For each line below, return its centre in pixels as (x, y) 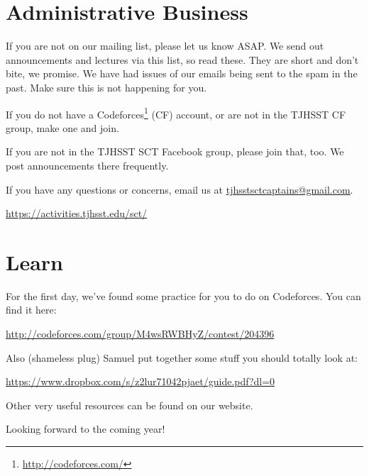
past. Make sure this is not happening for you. (106, 87)
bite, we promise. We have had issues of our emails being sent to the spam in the (182, 73)
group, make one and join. (62, 127)
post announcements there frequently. (87, 165)
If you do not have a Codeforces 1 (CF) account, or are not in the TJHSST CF (176, 113)
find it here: (31, 310)
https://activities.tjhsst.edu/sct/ (77, 213)
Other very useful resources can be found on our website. (130, 405)
